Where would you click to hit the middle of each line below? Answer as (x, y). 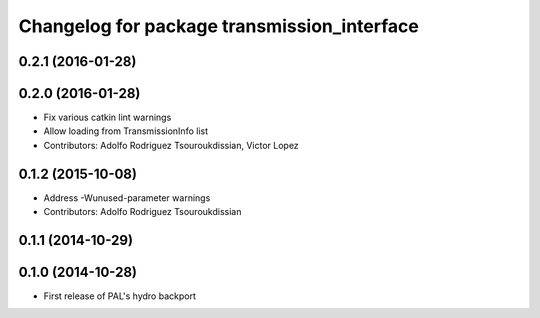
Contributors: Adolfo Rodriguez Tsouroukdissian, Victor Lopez (171, 145)
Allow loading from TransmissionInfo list (126, 131)
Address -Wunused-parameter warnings (127, 197)
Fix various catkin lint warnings (107, 117)
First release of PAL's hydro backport (120, 296)
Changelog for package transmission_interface (218, 26)
